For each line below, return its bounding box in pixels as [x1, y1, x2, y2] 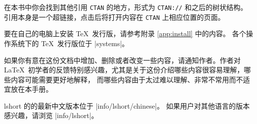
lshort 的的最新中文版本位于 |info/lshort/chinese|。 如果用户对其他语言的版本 [4, 100, 250, 111]
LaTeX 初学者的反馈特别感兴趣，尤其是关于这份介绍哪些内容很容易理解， [4, 64, 244, 75]
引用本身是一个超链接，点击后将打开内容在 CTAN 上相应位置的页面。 [4, 11, 225, 22]
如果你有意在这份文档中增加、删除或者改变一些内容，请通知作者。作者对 [4, 55, 241, 65]
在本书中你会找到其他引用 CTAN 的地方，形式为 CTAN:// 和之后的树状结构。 [4, 2, 248, 12]
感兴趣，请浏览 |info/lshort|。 [4, 110, 98, 121]
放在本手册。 [10, 84, 53, 94]
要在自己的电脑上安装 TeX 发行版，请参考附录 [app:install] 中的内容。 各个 [4, 28, 246, 39]
